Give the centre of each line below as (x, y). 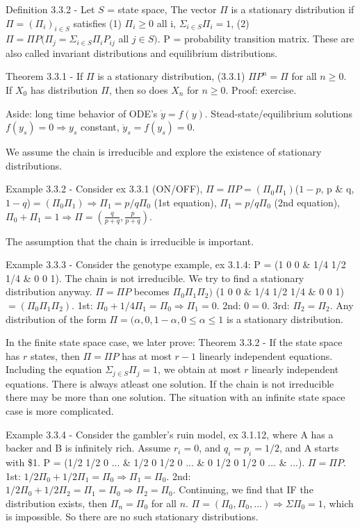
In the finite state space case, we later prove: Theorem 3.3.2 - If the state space (174, 342)
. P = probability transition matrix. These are (256, 39)
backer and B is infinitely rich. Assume (88, 448)
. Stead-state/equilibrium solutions (279, 113)
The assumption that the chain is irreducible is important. (130, 241)
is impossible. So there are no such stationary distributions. (132, 517)
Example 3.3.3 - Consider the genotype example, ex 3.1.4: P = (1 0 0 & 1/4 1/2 (176, 264)
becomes (152, 291)
